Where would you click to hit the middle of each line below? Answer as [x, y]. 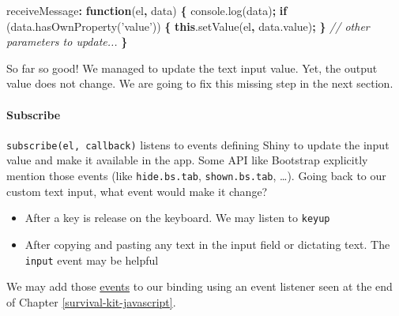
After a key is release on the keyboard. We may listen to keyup [177, 218]
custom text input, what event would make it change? [137, 191]
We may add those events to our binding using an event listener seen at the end [199, 286]
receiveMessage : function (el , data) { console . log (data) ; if [147, 10]
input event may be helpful [92, 260]
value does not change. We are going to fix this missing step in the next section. [200, 83]
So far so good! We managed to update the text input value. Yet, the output [192, 68]
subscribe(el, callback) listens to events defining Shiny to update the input [198, 144]
